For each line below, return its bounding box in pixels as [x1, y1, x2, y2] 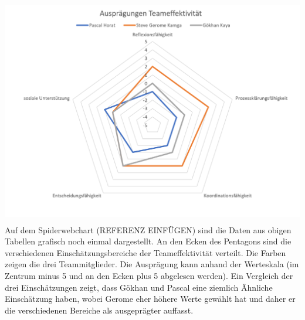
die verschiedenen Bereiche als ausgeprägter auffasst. [5, 304, 194, 316]
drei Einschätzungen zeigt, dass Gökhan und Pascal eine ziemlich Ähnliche [5, 281, 273, 293]
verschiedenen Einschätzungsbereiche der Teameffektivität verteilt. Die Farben [5, 246, 286, 258]
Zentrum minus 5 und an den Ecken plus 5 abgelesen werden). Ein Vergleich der [5, 269, 293, 281]
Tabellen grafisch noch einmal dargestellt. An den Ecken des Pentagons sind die [5, 235, 292, 247]
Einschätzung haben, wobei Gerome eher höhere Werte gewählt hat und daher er [5, 292, 296, 305]
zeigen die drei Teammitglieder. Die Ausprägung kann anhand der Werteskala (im [5, 258, 299, 270]
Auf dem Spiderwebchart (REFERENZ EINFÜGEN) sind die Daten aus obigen [5, 223, 292, 236]
